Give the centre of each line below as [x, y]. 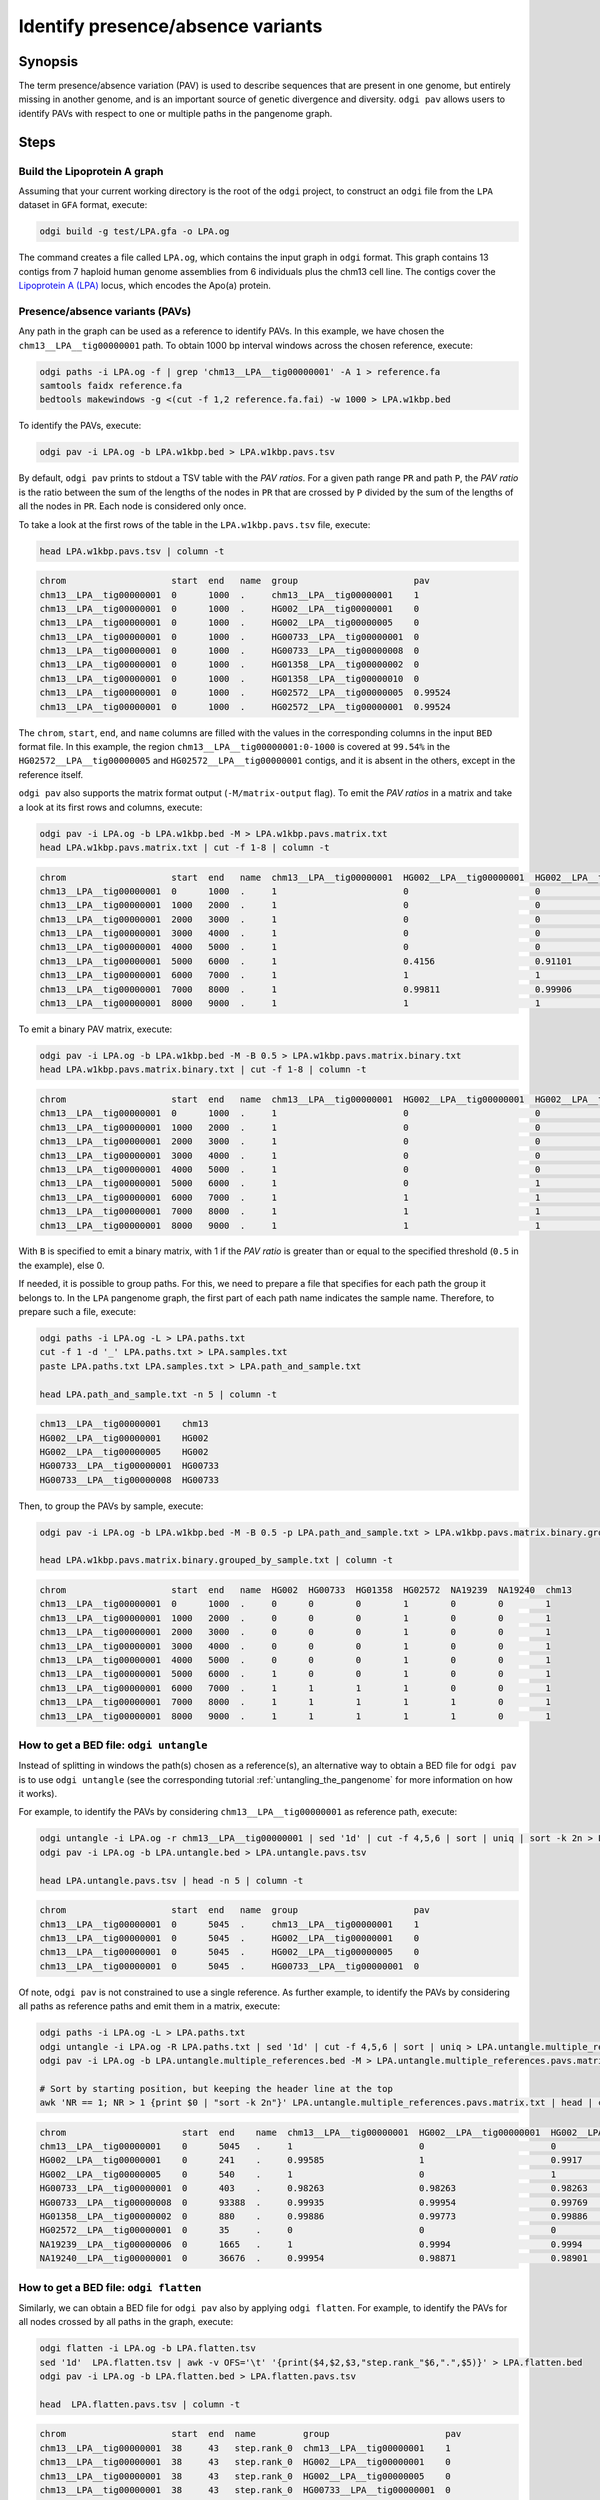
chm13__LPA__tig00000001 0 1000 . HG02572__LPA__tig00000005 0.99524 [245, 693]
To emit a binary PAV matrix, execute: [95, 1029]
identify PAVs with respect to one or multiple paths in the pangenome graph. [175, 113]
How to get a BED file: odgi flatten [110, 2287]
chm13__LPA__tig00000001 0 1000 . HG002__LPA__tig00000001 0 [229, 608]
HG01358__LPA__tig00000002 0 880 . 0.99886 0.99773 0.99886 [314, 2216]
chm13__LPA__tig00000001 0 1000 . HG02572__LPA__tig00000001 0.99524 [245, 706]
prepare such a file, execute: [77, 1312]
